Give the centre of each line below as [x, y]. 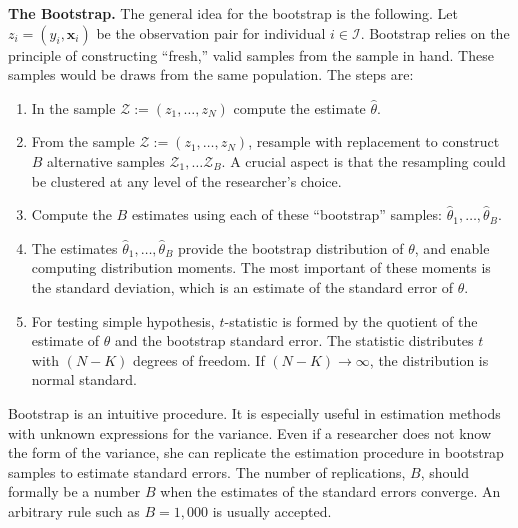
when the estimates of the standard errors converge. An [330, 491]
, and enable [452, 247]
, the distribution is [429, 359]
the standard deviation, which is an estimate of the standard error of [242, 286]
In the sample [73, 107]
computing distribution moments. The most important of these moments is [261, 267]
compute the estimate [299, 107]
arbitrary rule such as [74, 510]
